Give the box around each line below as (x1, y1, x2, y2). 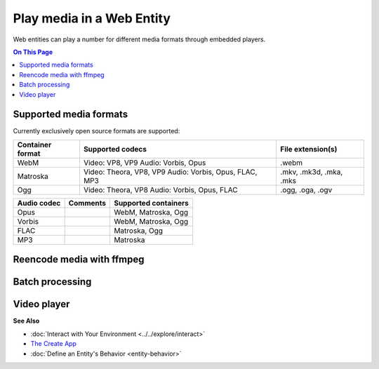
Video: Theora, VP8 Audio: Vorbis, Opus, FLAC (83, 184, 238, 194)
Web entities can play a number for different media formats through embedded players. (13, 35, 266, 43)
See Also (13, 316, 40, 326)
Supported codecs (83, 144, 147, 154)
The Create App (30, 340, 77, 348)
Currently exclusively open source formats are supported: (13, 127, 180, 135)
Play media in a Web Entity (13, 11, 171, 26)
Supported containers (113, 198, 189, 208)
